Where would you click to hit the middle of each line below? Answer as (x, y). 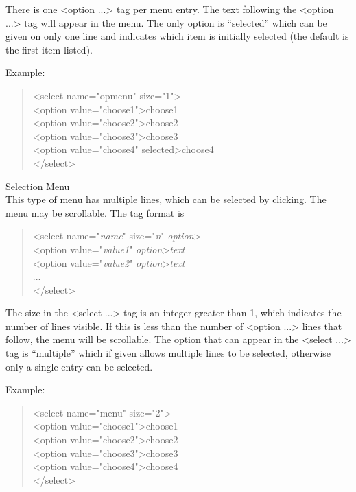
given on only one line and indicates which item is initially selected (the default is (177, 36)
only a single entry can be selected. (79, 366)
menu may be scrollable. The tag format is (95, 212)
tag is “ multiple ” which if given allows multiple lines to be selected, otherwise (168, 353)
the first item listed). (49, 49)
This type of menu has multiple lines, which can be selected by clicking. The (166, 199)
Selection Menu (38, 186)
